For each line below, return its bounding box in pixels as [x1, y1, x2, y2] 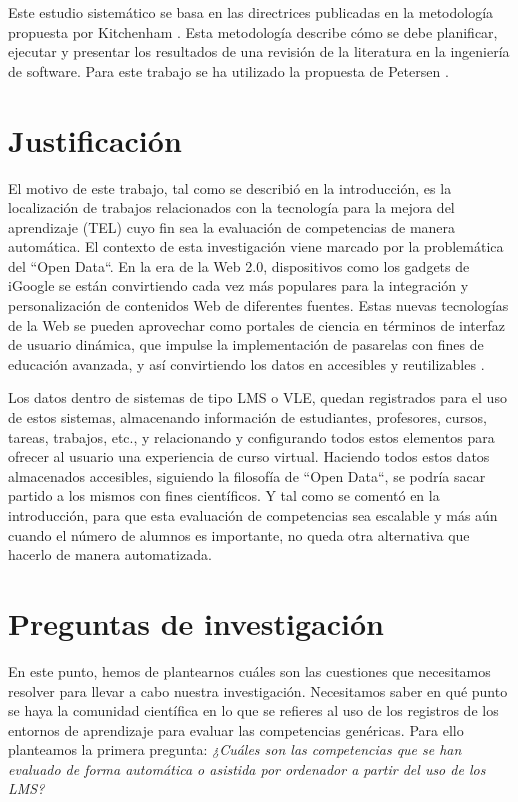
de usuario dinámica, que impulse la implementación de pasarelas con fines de [8, 334, 484, 355]
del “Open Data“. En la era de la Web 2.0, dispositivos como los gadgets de [8, 255, 470, 276]
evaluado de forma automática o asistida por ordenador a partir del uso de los [8, 758, 486, 779]
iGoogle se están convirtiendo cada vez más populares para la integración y [8, 275, 469, 296]
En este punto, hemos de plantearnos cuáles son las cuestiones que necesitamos [8, 660, 491, 681]
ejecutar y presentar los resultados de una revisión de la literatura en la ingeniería [8, 41, 510, 62]
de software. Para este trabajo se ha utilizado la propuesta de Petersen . [8, 60, 449, 81]
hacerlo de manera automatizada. [8, 544, 212, 565]
